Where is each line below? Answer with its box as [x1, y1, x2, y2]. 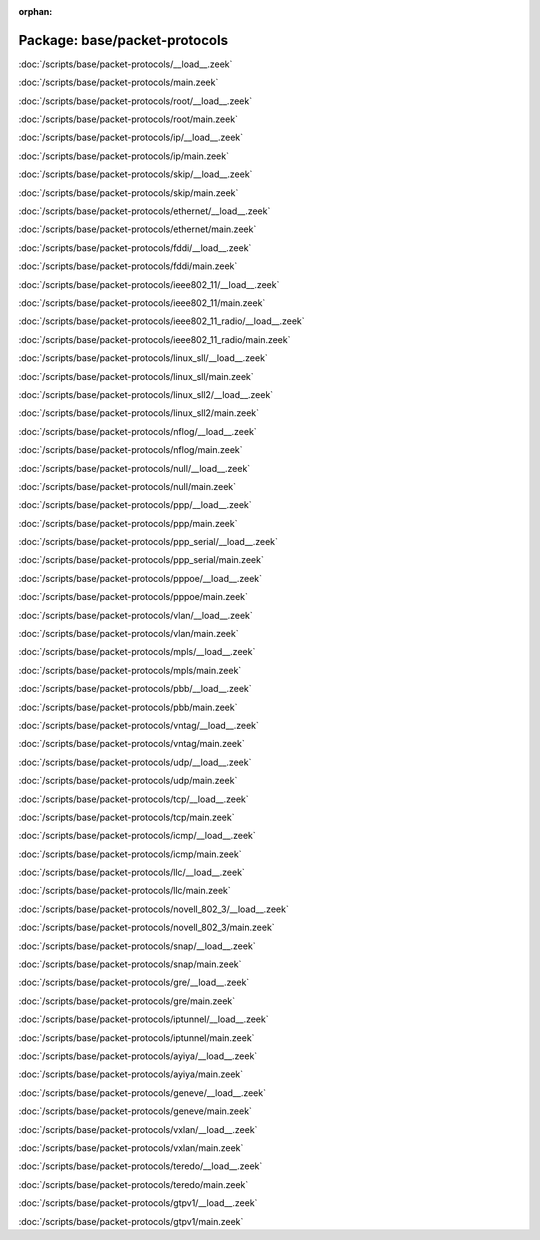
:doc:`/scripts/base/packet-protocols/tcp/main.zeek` [18, 811, 235, 823]
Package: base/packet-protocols [18, 31, 229, 49]
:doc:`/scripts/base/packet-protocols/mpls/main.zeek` [18, 664, 242, 676]
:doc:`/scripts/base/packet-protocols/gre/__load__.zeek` [18, 976, 250, 989]
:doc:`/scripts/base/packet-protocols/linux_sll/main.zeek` [18, 370, 254, 382]
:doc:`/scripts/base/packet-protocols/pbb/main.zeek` [18, 701, 238, 713]
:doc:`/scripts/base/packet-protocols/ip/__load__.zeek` [18, 131, 244, 144]
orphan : [18, 6, 53, 17]
